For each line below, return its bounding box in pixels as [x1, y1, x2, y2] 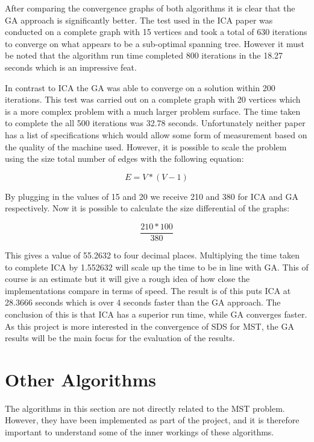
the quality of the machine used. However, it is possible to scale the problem [5, 140, 287, 153]
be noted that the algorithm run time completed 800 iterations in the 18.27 [5, 49, 283, 62]
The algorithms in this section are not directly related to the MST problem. [5, 402, 285, 414]
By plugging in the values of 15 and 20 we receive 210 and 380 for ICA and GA [5, 190, 298, 202]
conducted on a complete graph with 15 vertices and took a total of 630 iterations [5, 25, 307, 38]
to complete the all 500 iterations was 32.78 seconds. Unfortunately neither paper [5, 117, 306, 129]
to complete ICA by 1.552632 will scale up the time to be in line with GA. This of [5, 260, 309, 273]
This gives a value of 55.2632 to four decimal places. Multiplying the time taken [5, 248, 300, 261]
